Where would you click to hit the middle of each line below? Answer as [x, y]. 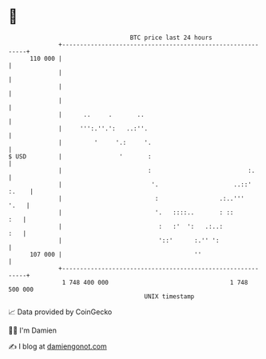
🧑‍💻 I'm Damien [33, 330]
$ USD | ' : [80, 156]
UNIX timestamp [169, 296]
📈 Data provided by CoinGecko [60, 312]
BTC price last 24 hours [171, 38]
